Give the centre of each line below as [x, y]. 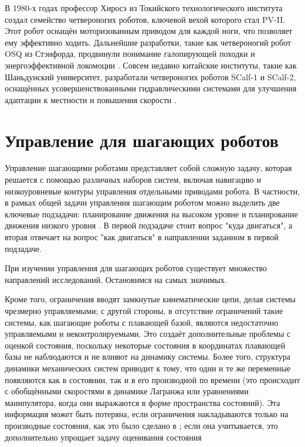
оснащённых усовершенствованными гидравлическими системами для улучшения [151, 88]
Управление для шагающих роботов [142, 140]
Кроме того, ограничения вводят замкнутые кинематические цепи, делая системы [150, 299]
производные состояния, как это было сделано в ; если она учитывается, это [141, 425]
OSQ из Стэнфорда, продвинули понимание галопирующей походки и [130, 54]
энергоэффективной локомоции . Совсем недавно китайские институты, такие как [151, 65]
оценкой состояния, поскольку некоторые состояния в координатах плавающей [145, 345]
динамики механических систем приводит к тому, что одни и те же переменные [148, 368]
